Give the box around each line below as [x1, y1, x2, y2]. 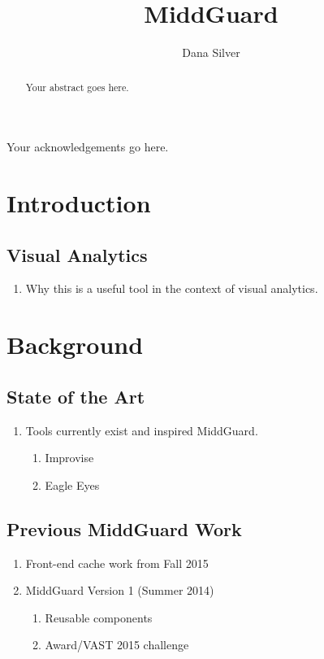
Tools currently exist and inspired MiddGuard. [25, 421, 258, 439]
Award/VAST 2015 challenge [45, 636, 189, 653]
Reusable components [45, 609, 153, 626]
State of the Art [6, 383, 145, 408]
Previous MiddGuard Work [6, 516, 242, 541]
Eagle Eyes [45, 476, 100, 493]
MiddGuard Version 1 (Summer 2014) [25, 582, 214, 599]
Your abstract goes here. [25, 80, 129, 94]
